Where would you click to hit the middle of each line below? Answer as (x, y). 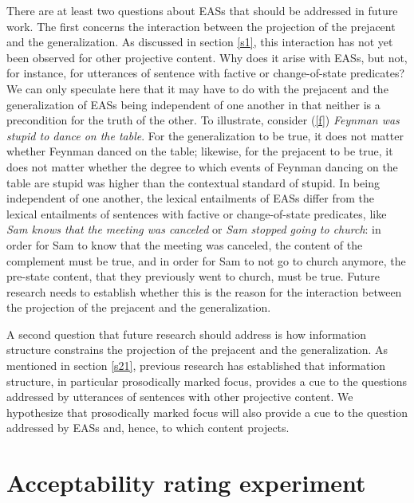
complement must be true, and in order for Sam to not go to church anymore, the (206, 260)
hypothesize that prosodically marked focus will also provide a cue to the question (207, 412)
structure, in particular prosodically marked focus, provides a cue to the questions (207, 381)
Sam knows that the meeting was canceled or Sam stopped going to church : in (194, 229)
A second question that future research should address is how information (187, 334)
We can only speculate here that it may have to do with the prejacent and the (197, 88)
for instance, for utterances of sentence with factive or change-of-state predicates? (206, 73)
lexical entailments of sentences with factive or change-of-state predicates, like (197, 213)
